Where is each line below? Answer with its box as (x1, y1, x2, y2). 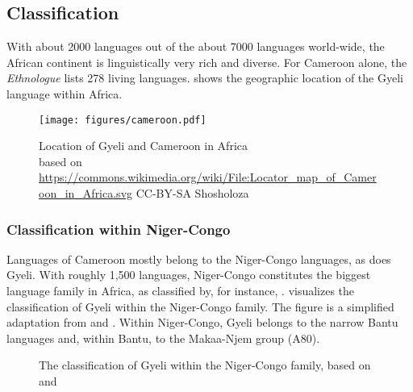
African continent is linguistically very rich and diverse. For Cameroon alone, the (6, 53, 407, 70)
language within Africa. (6, 85, 123, 102)
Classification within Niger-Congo (6, 219, 231, 239)
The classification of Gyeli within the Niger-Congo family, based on (39, 357, 371, 373)
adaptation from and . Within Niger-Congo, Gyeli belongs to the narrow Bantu (6, 314, 398, 331)
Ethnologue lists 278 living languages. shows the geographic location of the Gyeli (6, 69, 403, 86)
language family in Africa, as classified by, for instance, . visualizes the (6, 282, 355, 299)
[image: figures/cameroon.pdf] (39, 114, 206, 126)
